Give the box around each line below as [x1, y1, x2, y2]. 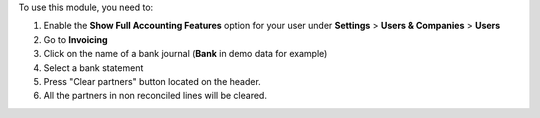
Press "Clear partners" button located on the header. [43, 75, 262, 87]
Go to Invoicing [43, 33, 109, 45]
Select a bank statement [43, 61, 144, 74]
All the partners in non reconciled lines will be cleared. [43, 90, 267, 102]
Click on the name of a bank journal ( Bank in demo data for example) [43, 48, 328, 60]
